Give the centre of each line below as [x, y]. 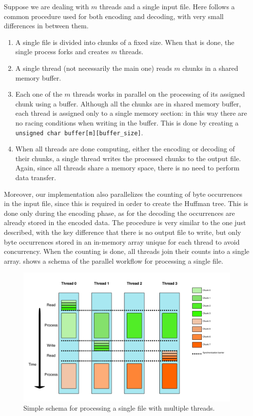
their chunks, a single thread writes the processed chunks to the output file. [128, 158]
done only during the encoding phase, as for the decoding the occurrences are [119, 213]
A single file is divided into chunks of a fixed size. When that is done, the [125, 42]
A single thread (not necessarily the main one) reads [94, 68]
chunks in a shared [210, 68]
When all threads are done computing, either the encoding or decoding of [125, 149]
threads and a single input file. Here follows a [167, 6]
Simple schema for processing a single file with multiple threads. [119, 408]
